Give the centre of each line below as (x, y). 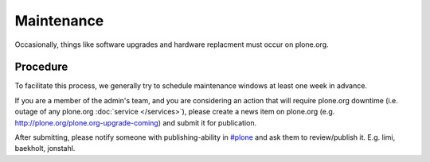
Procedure (41, 67)
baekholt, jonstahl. (45, 148)
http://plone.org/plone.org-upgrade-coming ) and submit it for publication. (136, 122)
